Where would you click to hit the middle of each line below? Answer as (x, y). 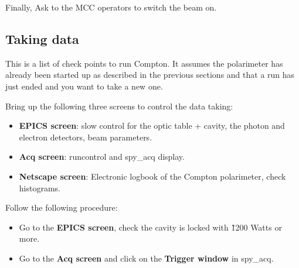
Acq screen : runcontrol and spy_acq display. (102, 157)
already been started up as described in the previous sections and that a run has (150, 75)
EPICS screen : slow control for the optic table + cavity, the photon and (152, 126)
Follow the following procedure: (62, 207)
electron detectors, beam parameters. (86, 137)
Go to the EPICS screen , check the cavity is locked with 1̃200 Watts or (150, 227)
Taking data (42, 38)
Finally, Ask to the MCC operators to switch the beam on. (111, 7)
